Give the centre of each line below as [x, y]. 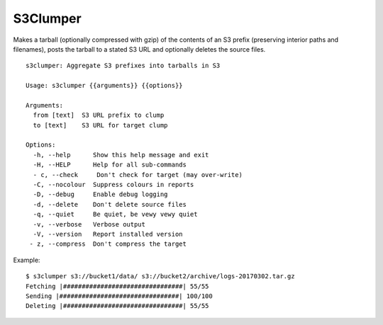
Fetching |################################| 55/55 [117, 286]
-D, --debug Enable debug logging [100, 194]
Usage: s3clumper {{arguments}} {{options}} [105, 86]
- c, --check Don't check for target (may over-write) [138, 175]
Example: [27, 260]
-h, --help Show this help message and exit [121, 155]
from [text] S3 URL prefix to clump [99, 115]
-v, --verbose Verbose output [89, 224]
